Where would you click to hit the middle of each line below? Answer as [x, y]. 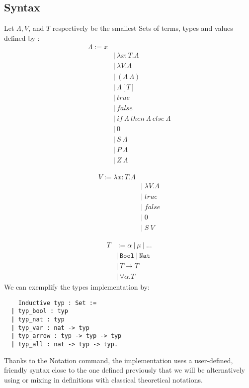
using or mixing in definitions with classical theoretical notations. [103, 379]
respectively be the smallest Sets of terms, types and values [143, 28]
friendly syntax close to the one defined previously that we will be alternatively [124, 370]
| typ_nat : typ [38, 319]
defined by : [22, 38]
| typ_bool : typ [40, 311]
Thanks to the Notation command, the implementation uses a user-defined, [119, 360]
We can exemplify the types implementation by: [77, 287]
